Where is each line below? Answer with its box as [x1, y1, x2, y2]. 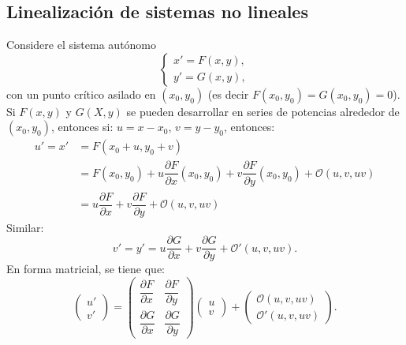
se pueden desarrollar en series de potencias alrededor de [126, 103, 400, 119]
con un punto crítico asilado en [6, 85, 156, 102]
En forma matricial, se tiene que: [6, 261, 166, 277]
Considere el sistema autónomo [6, 36, 157, 53]
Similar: [6, 219, 44, 235]
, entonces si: [50, 118, 114, 135]
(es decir [207, 85, 249, 102]
